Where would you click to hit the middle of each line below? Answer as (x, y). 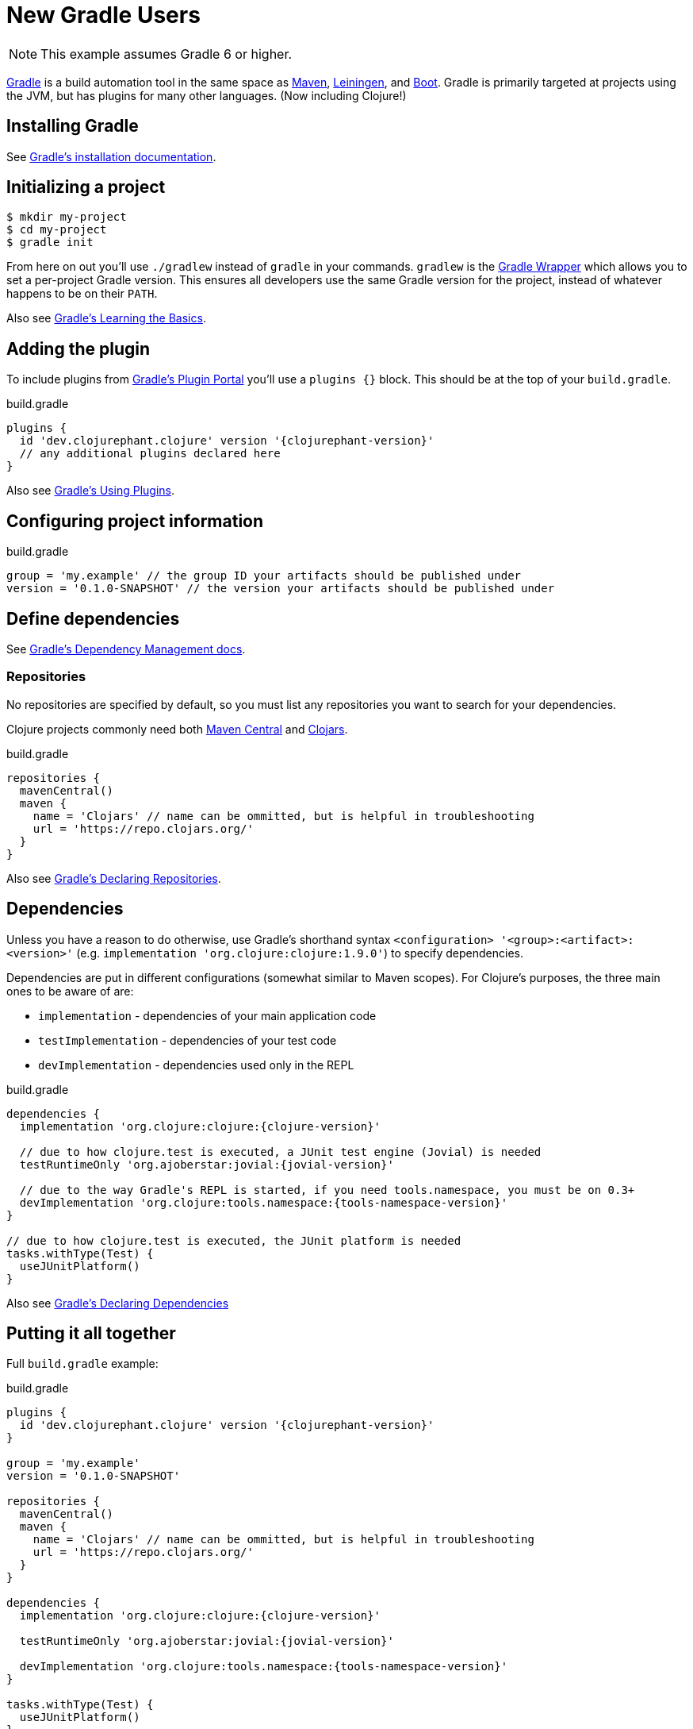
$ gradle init (50, 243)
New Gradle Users (103, 15)
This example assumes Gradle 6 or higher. (167, 54)
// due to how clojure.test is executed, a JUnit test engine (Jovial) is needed (280, 1151)
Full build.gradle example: (82, 1364)
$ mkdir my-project (67, 217)
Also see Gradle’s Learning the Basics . (106, 318)
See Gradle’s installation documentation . (111, 156)
